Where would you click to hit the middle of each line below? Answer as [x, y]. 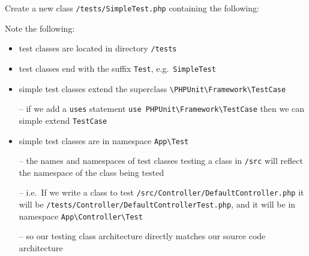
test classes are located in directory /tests [98, 48]
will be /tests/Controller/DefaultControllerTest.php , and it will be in [157, 204]
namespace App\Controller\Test [81, 216]
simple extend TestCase [63, 120]
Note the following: [40, 28]
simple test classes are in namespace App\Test [104, 140]
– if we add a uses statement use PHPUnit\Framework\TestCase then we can [162, 109]
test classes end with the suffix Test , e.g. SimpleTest [117, 68]
